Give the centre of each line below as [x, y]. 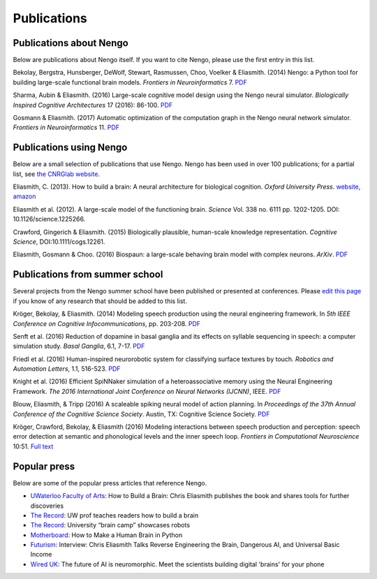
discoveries [47, 506]
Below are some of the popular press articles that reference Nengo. [110, 483]
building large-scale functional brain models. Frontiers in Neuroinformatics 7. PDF [130, 82]
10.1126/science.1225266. [49, 219]
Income [41, 555]
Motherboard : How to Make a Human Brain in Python [106, 535]
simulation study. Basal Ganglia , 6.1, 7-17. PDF [79, 346]
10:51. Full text [33, 446]
